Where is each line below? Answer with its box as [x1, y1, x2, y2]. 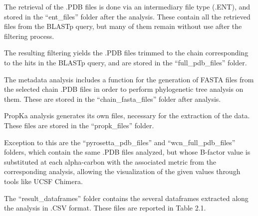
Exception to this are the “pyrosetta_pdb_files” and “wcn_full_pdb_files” [4, 137, 236, 147]
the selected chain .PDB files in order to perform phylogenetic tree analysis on [4, 84, 244, 94]
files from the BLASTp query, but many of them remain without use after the [4, 21, 242, 31]
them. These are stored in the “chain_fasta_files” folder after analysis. [4, 93, 221, 104]
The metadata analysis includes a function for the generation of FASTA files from [4, 74, 254, 84]
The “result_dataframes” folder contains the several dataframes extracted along [4, 193, 249, 203]
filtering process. [4, 30, 54, 41]
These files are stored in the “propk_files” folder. [4, 120, 154, 130]
